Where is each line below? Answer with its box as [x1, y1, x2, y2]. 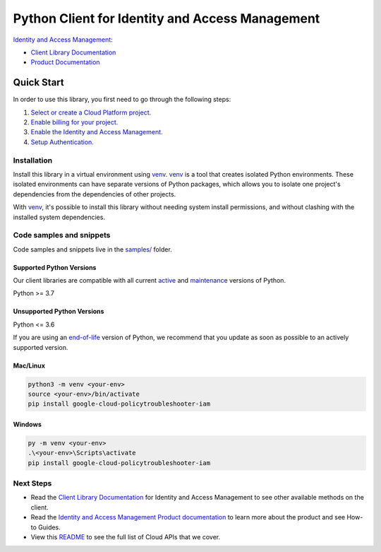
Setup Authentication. [30, 138, 95, 146]
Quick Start [13, 76, 64, 88]
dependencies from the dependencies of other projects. [13, 189, 176, 198]
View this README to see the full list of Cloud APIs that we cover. [30, 533, 221, 541]
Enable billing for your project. [30, 118, 119, 127]
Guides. [37, 523, 61, 532]
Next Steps [13, 478, 52, 488]
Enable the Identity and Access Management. [30, 128, 163, 136]
